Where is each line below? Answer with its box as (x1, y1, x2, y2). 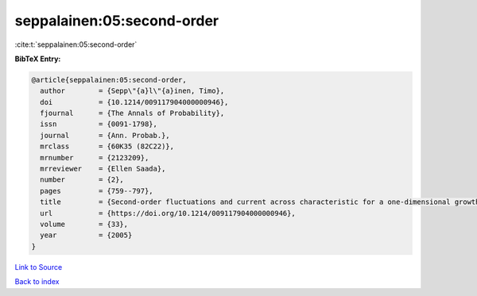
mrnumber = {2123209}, (40, 153, 149, 162)
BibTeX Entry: (14, 54, 61, 63)
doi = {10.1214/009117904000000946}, (40, 98, 229, 106)
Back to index (14, 277, 60, 286)
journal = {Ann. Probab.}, (40, 131, 170, 140)
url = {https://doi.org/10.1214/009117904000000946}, (40, 209, 296, 217)
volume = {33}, (40, 220, 129, 229)
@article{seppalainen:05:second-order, (31, 75, 187, 84)
